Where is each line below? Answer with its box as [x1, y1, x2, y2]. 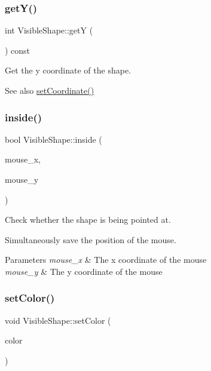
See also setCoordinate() [5, 84, 94, 96]
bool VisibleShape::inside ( [5, 133, 102, 145]
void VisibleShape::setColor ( [5, 314, 111, 326]
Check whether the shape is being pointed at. [5, 213, 171, 226]
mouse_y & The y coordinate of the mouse [5, 265, 163, 277]
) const [5, 44, 30, 56]
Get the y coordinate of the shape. [5, 64, 131, 76]
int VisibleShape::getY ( [5, 24, 93, 36]
